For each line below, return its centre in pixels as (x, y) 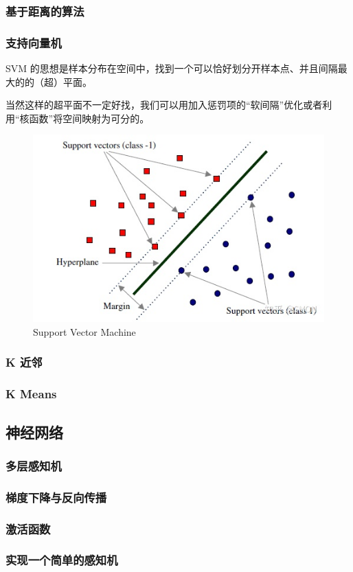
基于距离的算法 (45, 11)
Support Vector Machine (84, 331)
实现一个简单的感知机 (62, 560)
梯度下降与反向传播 (56, 497)
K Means (31, 394)
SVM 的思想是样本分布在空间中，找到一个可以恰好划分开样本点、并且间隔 (172, 68)
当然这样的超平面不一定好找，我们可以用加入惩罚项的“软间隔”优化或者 (164, 105)
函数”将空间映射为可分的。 (89, 118)
